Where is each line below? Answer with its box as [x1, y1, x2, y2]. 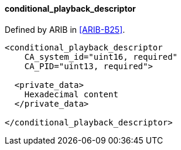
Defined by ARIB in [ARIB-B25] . [5, 24, 125, 35]
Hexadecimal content [24, 89, 118, 99]
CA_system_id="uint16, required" [24, 52, 178, 62]
